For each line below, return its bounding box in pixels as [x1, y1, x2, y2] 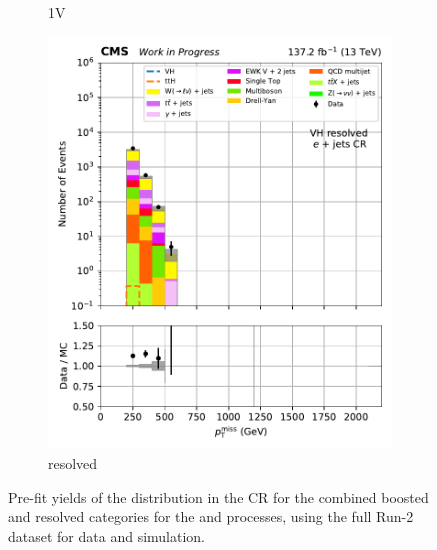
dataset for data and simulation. [8, 525, 205, 546]
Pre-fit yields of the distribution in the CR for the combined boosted [8, 486, 429, 507]
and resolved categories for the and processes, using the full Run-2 [8, 506, 414, 527]
